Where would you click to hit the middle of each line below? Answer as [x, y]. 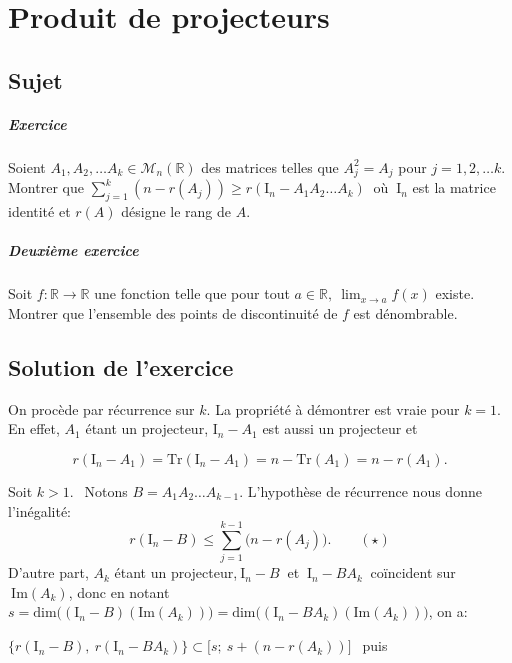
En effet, [34, 428]
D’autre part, [48, 572]
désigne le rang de [176, 211]
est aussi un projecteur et [340, 428]
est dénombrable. [405, 313]
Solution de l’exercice [121, 366]
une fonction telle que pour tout [192, 293]
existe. [455, 293]
